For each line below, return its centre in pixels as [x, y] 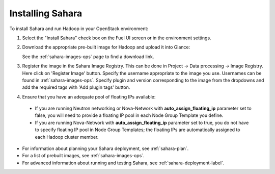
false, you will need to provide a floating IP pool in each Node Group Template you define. [129, 115]
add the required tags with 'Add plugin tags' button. [76, 87]
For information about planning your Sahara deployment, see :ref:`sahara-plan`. [105, 148]
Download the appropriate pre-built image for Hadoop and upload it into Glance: [106, 47]
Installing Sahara [46, 13]
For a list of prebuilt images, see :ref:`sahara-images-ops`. [83, 156]
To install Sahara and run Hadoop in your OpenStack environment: [79, 29]
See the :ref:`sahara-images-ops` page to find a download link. [88, 57]
